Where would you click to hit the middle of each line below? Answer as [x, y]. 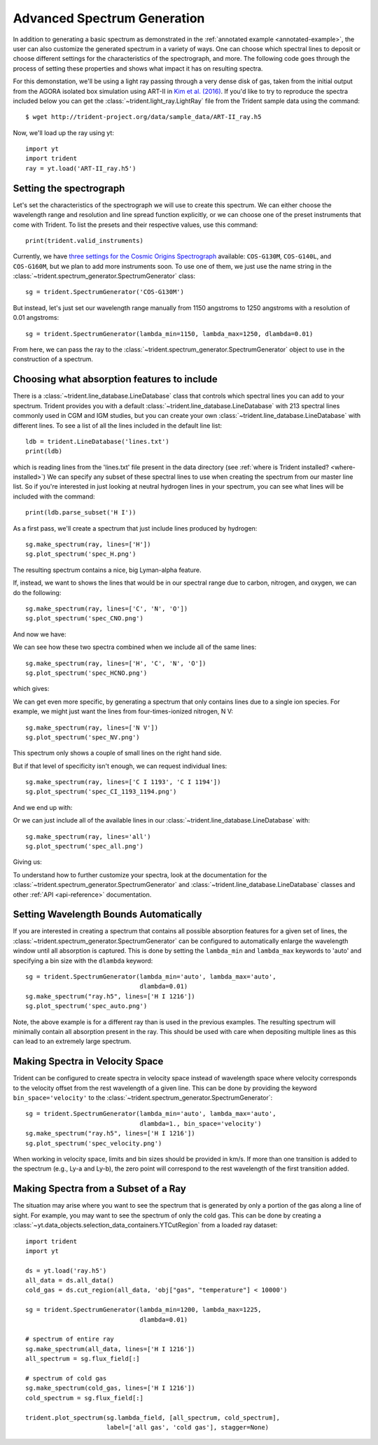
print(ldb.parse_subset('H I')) [81, 512]
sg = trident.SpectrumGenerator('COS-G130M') [105, 292]
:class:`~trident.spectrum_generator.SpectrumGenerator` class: [104, 276]
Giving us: [27, 862]
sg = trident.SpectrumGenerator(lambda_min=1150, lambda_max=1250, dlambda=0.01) [169, 334]
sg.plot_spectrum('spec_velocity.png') [94, 1143]
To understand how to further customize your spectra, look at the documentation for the [140, 874]
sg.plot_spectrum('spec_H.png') [81, 554]
